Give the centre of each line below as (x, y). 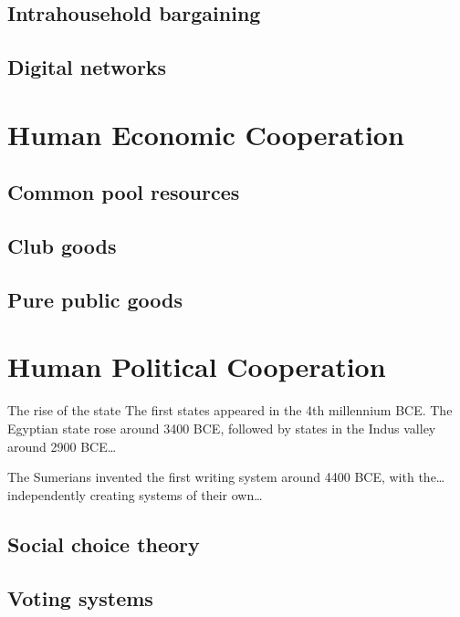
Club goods (62, 246)
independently (47, 494)
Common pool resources (124, 192)
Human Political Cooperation (197, 366)
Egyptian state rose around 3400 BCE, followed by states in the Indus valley (222, 428)
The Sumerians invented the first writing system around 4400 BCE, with (211, 477)
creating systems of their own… (176, 494)
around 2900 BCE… (62, 446)
